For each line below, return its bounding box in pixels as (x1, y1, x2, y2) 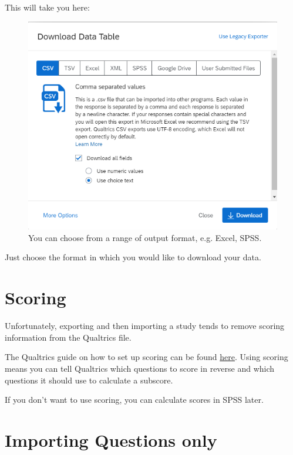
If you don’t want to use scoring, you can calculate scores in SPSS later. (5, 393, 264, 406)
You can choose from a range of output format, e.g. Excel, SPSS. (28, 231, 262, 243)
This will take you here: (5, 1, 90, 13)
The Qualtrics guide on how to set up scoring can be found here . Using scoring (5, 351, 288, 363)
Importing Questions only (5, 427, 217, 451)
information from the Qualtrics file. (5, 331, 132, 343)
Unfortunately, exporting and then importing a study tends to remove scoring (5, 320, 285, 332)
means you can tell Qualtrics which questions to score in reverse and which (5, 362, 275, 374)
